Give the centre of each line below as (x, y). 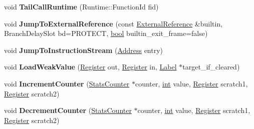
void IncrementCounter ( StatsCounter (67, 83)
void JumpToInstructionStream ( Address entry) (84, 50)
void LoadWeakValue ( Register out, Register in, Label (90, 67)
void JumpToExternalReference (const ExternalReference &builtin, (113, 23)
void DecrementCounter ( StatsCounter (68, 110)
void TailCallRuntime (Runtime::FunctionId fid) (81, 6)
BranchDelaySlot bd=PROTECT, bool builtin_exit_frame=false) (106, 33)
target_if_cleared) (211, 67)
